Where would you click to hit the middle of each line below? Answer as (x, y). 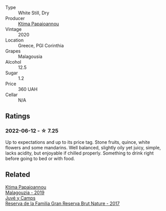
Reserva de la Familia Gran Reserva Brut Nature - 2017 (63, 203)
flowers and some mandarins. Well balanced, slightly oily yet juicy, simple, (83, 147)
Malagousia (30, 56)
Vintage (14, 29)
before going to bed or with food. (40, 158)
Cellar (11, 95)
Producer (15, 18)
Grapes (13, 51)
